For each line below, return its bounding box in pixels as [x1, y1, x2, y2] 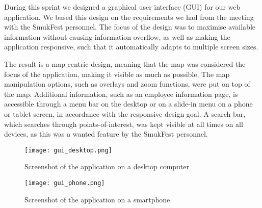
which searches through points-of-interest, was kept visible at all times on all [4, 118, 243, 129]
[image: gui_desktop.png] [24, 146, 112, 154]
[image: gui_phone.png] [24, 179, 105, 187]
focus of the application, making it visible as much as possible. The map [4, 68, 230, 79]
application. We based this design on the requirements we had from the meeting [4, 11, 254, 22]
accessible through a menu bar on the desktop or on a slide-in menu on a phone [4, 98, 253, 109]
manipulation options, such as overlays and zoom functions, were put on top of [4, 79, 250, 89]
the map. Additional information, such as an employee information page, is [4, 88, 238, 99]
